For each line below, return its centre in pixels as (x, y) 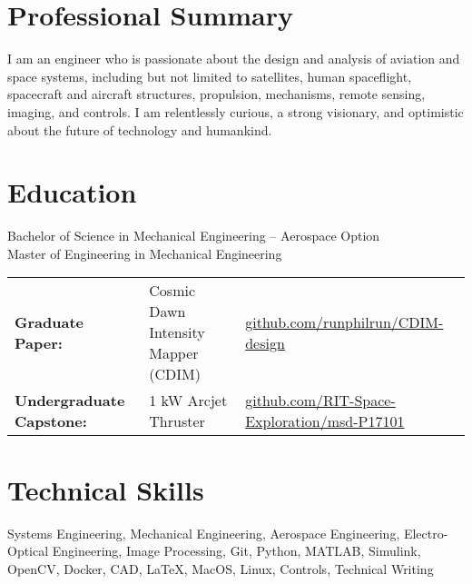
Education (72, 192)
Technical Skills (106, 489)
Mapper (174, 353)
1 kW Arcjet (188, 401)
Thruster (177, 421)
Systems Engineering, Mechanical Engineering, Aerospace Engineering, (204, 533)
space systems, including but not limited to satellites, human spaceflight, (210, 76)
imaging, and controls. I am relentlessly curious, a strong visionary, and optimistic (236, 111)
